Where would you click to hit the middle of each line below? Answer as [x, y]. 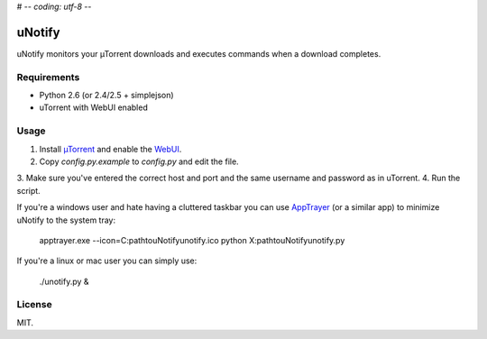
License [35, 305]
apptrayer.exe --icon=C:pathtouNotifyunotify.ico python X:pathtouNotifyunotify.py [192, 240]
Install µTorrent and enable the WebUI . [110, 149]
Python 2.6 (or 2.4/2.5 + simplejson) [107, 96]
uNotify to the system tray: [66, 220]
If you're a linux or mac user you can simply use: [107, 261]
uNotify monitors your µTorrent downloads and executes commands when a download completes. [199, 53]
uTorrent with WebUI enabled [93, 107]
